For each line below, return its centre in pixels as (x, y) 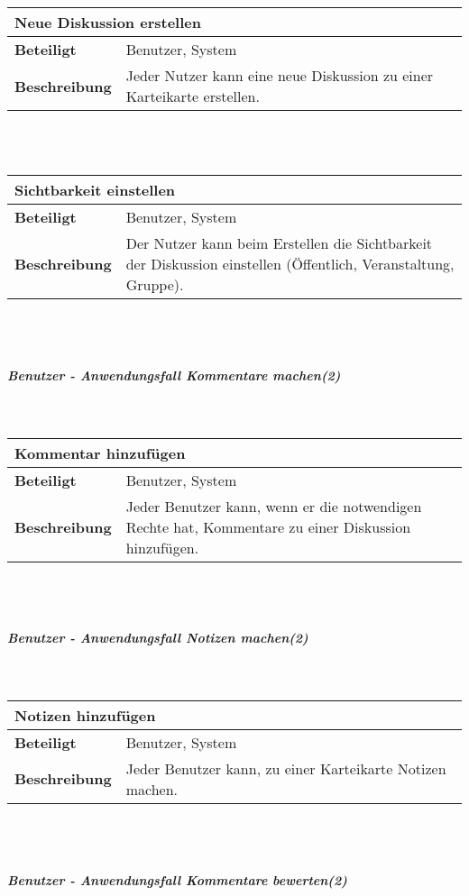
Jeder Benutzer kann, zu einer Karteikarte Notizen (286, 768)
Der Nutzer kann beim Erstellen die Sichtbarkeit (279, 243)
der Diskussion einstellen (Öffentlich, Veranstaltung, (290, 264)
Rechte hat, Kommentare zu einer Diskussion (268, 526)
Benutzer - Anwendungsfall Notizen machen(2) (158, 638)
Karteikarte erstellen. (193, 96)
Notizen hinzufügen (85, 715)
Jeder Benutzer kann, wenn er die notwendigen (274, 506)
